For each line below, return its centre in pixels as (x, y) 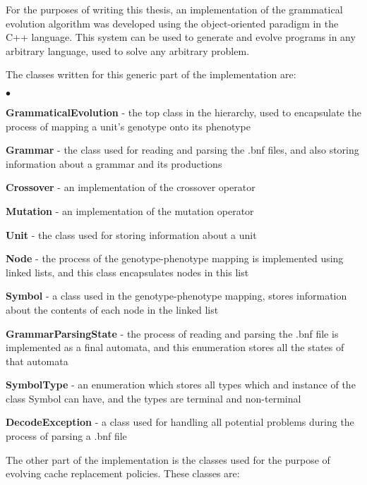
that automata (37, 361)
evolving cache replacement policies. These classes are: (123, 473)
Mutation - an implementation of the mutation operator (130, 210)
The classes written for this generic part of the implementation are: (151, 74)
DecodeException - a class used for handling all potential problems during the (180, 422)
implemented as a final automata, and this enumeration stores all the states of (175, 347)
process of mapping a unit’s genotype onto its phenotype (128, 126)
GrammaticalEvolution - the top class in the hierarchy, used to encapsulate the (183, 112)
